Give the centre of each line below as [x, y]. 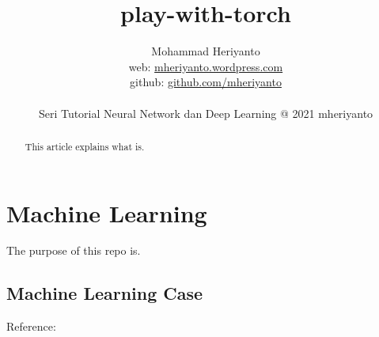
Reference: [31, 326]
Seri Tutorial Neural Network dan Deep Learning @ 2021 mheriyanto [206, 113]
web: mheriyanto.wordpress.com [206, 66]
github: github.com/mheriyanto [206, 82]
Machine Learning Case [105, 293]
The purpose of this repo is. [74, 250]
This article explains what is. [85, 146]
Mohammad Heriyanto [206, 51]
